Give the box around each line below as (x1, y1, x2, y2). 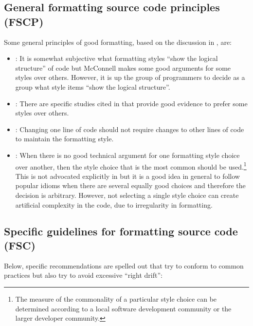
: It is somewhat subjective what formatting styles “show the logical (15, 53, 218, 63)
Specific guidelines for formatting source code (4, 223, 238, 238)
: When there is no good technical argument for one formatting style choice (15, 150, 240, 160)
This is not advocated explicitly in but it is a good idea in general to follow (15, 171, 240, 181)
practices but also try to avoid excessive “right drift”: (4, 270, 163, 280)
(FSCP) (4, 14, 44, 29)
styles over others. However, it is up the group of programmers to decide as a (15, 72, 245, 82)
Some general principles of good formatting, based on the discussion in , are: (4, 37, 232, 47)
